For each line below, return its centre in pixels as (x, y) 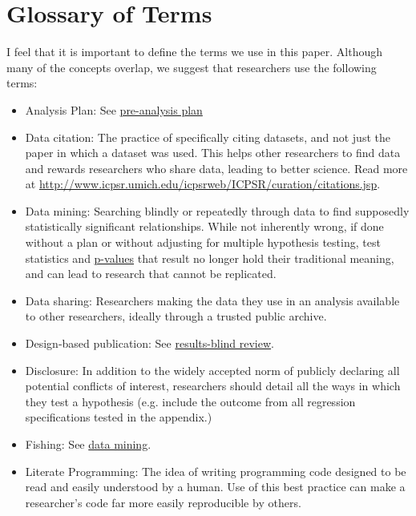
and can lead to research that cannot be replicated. (151, 274)
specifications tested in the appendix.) (119, 417)
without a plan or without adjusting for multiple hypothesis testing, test (203, 242)
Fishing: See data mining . (88, 444)
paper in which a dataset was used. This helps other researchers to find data (213, 153)
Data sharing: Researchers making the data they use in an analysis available (212, 300)
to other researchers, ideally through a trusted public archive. (176, 316)
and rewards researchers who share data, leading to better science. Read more (216, 168)
